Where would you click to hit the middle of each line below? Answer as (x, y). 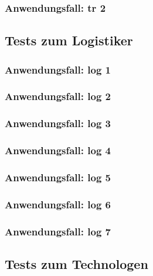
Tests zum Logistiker (69, 40)
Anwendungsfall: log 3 (58, 123)
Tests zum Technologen (76, 263)
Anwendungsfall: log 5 (58, 177)
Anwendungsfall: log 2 (58, 96)
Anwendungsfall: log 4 (58, 150)
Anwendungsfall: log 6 (58, 204)
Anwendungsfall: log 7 (58, 231)
